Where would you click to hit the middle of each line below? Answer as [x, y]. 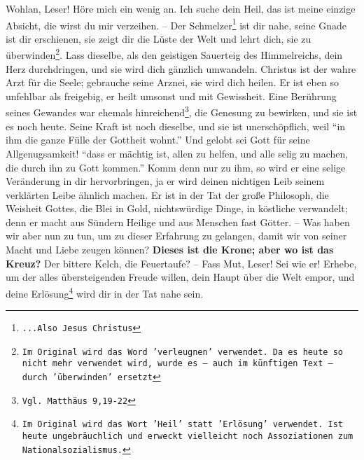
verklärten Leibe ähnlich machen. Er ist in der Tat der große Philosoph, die [167, 194]
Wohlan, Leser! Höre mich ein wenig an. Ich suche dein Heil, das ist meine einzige [181, 8]
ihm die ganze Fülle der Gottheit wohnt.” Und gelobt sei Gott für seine [158, 140]
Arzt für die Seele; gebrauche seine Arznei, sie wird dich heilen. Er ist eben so [172, 82]
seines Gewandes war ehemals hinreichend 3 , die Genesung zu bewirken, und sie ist [182, 111]
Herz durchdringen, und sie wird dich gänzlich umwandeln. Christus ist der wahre [181, 68]
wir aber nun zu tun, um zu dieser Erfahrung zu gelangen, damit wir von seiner [176, 236]
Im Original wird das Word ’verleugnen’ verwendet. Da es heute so [182, 352]
